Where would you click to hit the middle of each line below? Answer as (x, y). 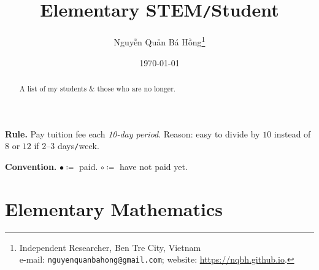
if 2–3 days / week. (67, 146)
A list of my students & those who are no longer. (98, 88)
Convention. (31, 166)
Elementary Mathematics (114, 208)
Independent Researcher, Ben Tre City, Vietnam (110, 247)
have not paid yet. (153, 166)
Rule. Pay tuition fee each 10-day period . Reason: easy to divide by (133, 133)
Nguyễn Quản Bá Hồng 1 (159, 41)
